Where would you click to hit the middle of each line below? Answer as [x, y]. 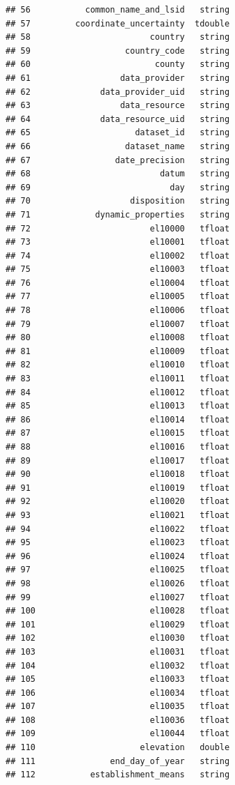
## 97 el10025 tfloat [118, 570]
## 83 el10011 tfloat [118, 379]
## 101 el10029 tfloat [118, 624]
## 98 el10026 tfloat [118, 583]
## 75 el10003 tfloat [118, 269]
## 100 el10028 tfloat [118, 611]
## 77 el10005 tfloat [118, 297]
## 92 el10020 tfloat [118, 502]
